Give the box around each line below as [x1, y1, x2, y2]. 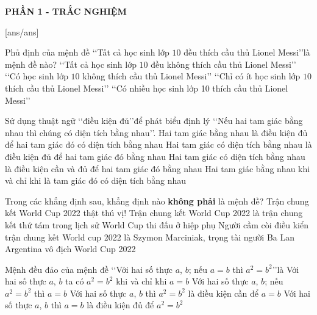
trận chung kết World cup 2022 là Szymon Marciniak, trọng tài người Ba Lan [5, 230, 295, 243]
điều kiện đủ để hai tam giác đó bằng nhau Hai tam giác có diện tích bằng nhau [5, 150, 305, 162]
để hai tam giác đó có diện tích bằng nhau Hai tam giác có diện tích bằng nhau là [5, 138, 312, 151]
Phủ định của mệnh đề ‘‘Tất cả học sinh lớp [5, 46, 169, 59]
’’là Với [272, 262, 299, 275]
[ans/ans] [5, 25, 39, 38]
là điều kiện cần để [188, 286, 259, 299]
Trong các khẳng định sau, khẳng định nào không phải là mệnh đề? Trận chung [5, 194, 309, 207]
